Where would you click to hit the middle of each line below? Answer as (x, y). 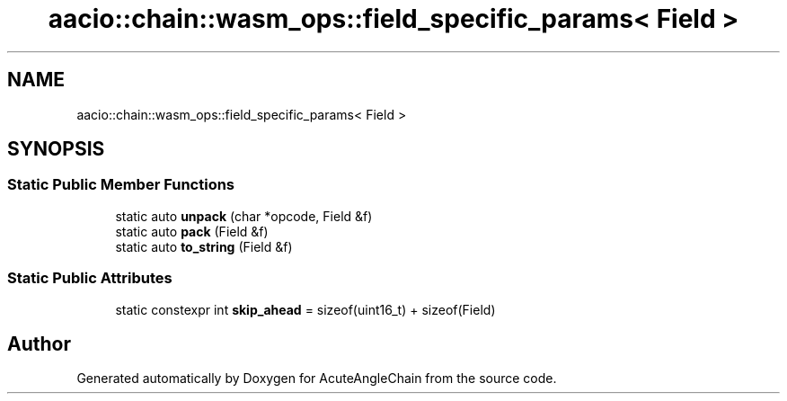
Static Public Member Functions (121, 185)
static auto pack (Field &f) (192, 231)
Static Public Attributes (90, 278)
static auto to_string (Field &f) (204, 246)
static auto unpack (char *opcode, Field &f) (244, 216)
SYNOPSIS (56, 149)
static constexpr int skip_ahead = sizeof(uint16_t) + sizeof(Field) (305, 309)
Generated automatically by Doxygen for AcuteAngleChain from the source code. (317, 379)
